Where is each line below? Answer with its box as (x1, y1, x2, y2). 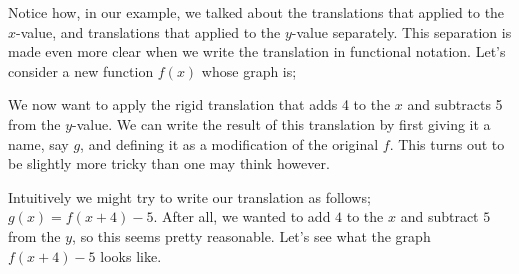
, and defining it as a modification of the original (80, 133, 379, 154)
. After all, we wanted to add (153, 206, 331, 227)
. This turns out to (389, 133, 505, 154)
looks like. (100, 245, 162, 266)
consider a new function (8, 60, 154, 81)
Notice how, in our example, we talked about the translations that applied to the (8, 2, 505, 22)
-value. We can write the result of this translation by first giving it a (72, 113, 491, 134)
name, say (8, 133, 69, 154)
